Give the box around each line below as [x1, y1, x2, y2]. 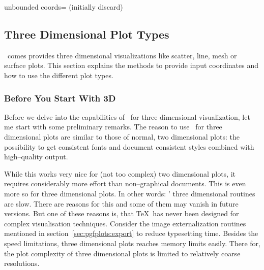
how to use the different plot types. [4, 70, 113, 80]
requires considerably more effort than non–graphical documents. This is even [4, 178, 246, 189]
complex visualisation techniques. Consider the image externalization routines [4, 218, 246, 228]
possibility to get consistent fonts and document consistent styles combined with [4, 141, 254, 152]
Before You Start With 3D [4, 91, 116, 104]
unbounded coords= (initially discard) [4, 2, 123, 12]
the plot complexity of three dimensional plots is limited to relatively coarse [4, 248, 241, 258]
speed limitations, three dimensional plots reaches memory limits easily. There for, [4, 238, 260, 248]
